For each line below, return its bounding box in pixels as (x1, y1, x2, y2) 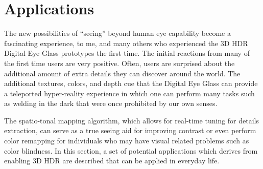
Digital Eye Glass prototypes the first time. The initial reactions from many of (4, 48, 250, 58)
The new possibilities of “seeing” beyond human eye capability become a (4, 28, 231, 38)
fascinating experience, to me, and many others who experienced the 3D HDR (4, 37, 248, 48)
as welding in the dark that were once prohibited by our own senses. (4, 98, 218, 109)
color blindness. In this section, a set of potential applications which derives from (4, 145, 258, 156)
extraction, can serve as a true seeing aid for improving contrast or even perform (4, 125, 256, 136)
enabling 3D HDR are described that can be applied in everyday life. (4, 155, 220, 166)
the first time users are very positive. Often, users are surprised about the (4, 57, 235, 68)
